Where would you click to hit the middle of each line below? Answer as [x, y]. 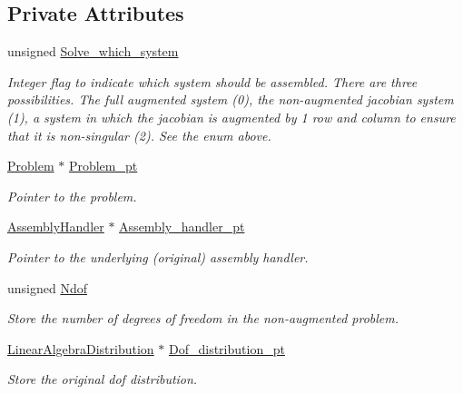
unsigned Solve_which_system [93, 51]
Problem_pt [103, 166]
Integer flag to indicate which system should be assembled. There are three [212, 81]
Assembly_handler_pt [182, 227]
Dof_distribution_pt [227, 348]
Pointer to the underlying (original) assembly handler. [158, 256]
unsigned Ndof [47, 287]
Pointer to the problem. [72, 196]
